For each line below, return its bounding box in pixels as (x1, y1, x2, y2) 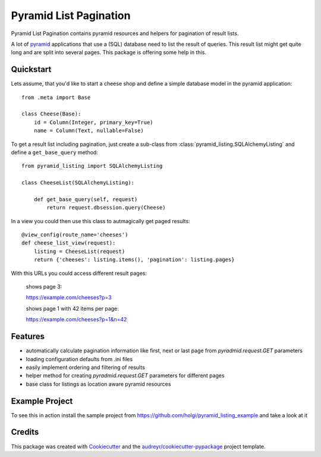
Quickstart (11, 64, 52, 74)
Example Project (11, 396, 73, 406)
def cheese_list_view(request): (21, 240, 116, 246)
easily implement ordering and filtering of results (26, 364, 145, 371)
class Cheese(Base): (21, 111, 81, 117)
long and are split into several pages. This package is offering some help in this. (11, 49, 206, 56)
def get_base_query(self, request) (33, 196, 138, 202)
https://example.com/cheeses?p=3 (26, 294, 112, 301)
